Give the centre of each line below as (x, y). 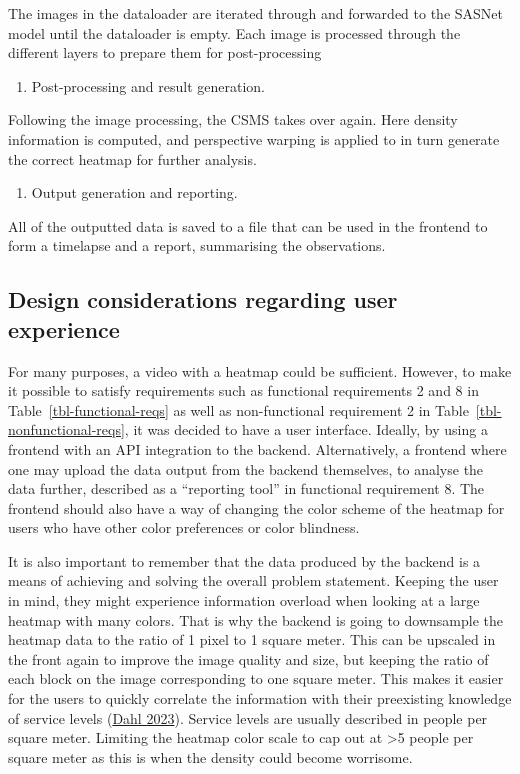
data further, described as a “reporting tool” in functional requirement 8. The (246, 488)
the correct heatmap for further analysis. (132, 158)
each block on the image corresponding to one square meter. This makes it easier (256, 678)
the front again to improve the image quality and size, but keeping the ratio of (248, 658)
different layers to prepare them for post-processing (165, 52)
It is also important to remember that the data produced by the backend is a (244, 560)
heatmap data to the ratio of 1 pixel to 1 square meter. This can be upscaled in (252, 639)
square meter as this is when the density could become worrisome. (210, 756)
